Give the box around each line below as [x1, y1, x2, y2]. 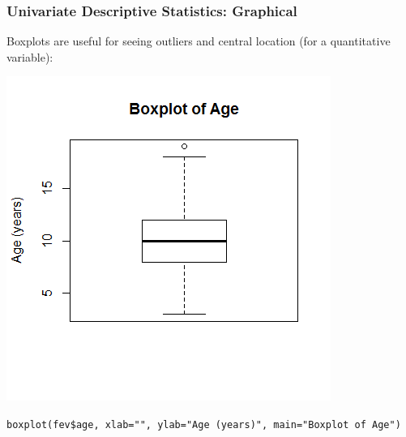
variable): [6, 48, 53, 65]
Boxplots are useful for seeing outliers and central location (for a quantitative [6, 32, 391, 49]
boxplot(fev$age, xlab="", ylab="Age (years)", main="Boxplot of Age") [6, 419, 401, 431]
